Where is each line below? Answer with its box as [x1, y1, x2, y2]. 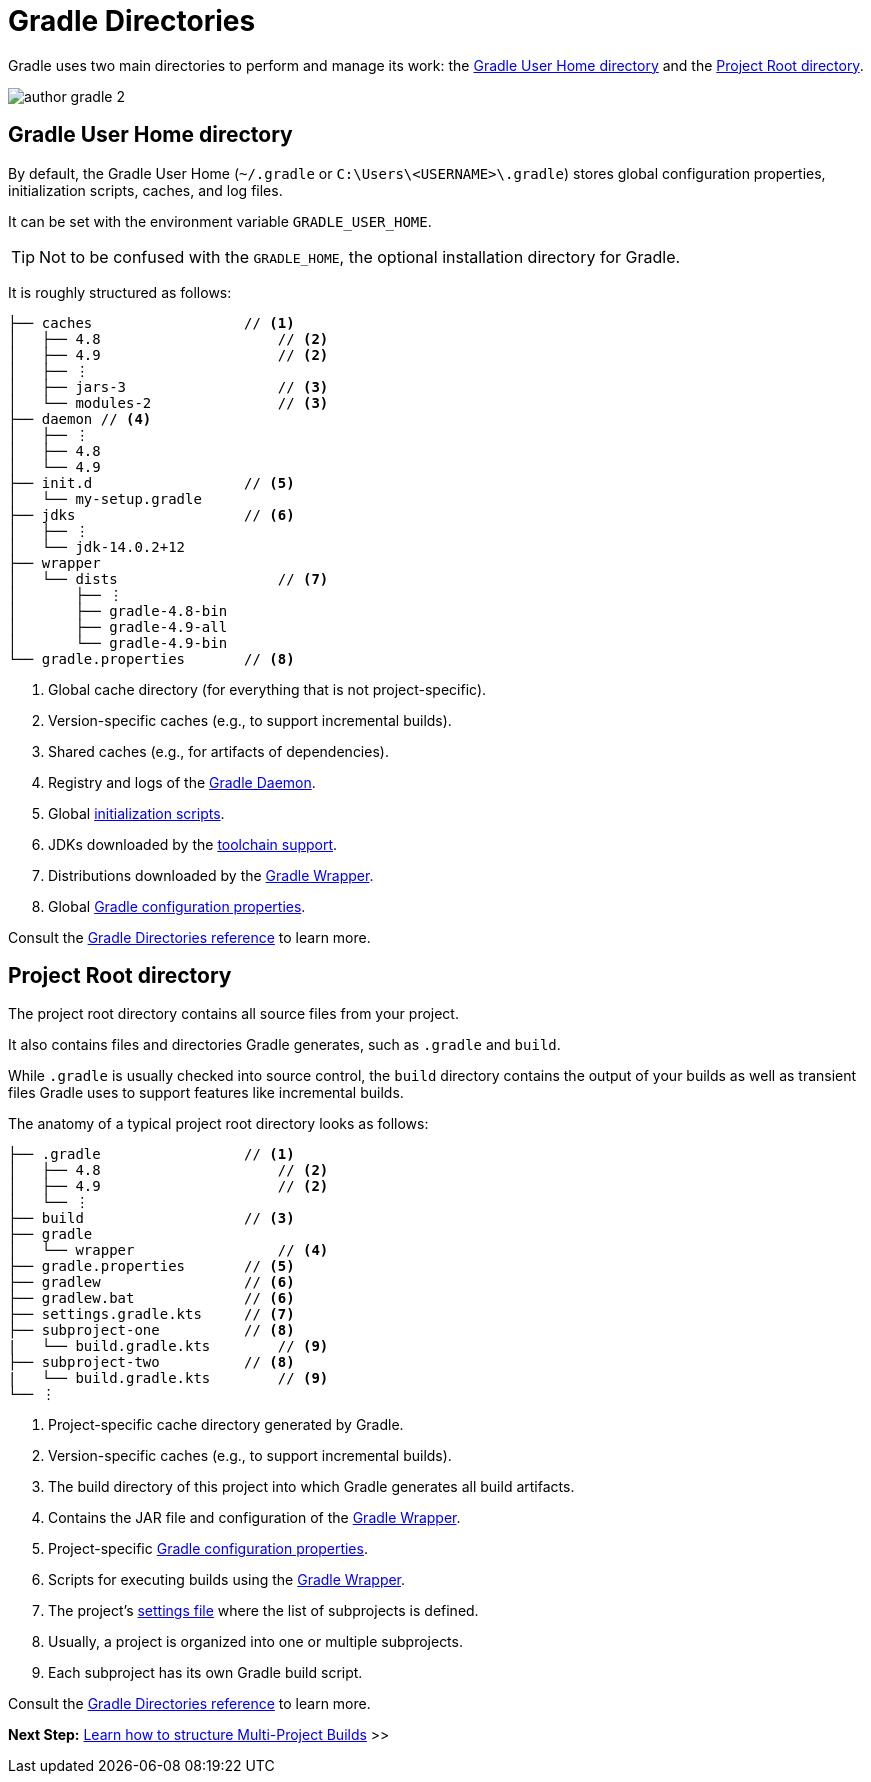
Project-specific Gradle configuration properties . [48, 1540, 368, 1558]
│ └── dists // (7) [8, 570, 329, 587]
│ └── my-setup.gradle [8, 490, 202, 507]
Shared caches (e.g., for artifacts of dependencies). [48, 742, 389, 760]
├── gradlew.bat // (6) [8, 1290, 295, 1307]
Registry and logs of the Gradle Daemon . [48, 773, 316, 791]
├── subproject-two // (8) [8, 1354, 295, 1371]
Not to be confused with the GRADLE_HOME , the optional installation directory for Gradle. [39, 246, 681, 267]
